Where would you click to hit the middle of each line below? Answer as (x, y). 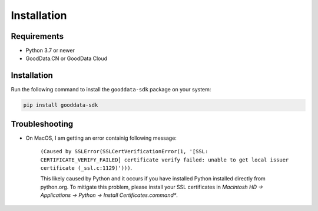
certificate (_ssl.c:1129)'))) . (86, 168)
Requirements (37, 36)
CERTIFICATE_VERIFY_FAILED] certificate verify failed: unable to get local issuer (165, 160)
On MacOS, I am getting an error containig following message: (101, 138)
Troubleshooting (42, 124)
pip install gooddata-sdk (61, 105)
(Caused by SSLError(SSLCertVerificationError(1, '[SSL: (124, 151)
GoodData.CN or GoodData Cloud (67, 58)
